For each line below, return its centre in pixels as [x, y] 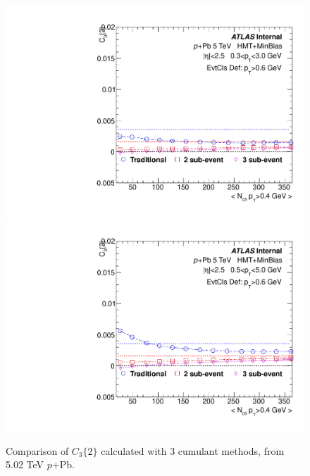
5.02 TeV [25, 464]
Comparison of [37, 450]
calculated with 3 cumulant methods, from [193, 450]
